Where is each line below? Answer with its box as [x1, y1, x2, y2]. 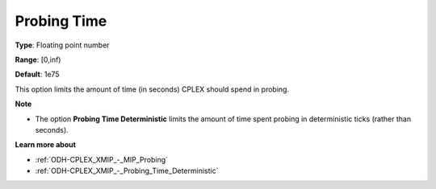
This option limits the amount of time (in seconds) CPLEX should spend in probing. [15, 84, 290, 94]
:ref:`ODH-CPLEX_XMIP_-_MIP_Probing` [35, 154, 169, 164]
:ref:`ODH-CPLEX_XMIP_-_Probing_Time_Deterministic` [35, 166, 219, 176]
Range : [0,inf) [15, 55, 61, 64]
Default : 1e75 [15, 69, 60, 80]
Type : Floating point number [15, 40, 110, 50]
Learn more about [15, 140, 77, 150]
